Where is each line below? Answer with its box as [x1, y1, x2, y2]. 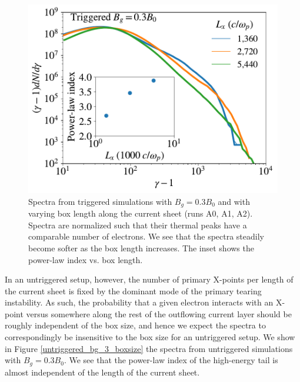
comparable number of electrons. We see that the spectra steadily [28, 230, 264, 243]
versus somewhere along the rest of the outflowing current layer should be [26, 307, 292, 320]
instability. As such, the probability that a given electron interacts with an [5, 296, 274, 308]
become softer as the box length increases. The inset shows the [28, 241, 254, 254]
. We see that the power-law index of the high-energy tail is [64, 354, 278, 366]
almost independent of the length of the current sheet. [5, 366, 200, 378]
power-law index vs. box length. [28, 253, 143, 265]
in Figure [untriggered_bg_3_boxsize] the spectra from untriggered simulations [5, 342, 293, 354]
